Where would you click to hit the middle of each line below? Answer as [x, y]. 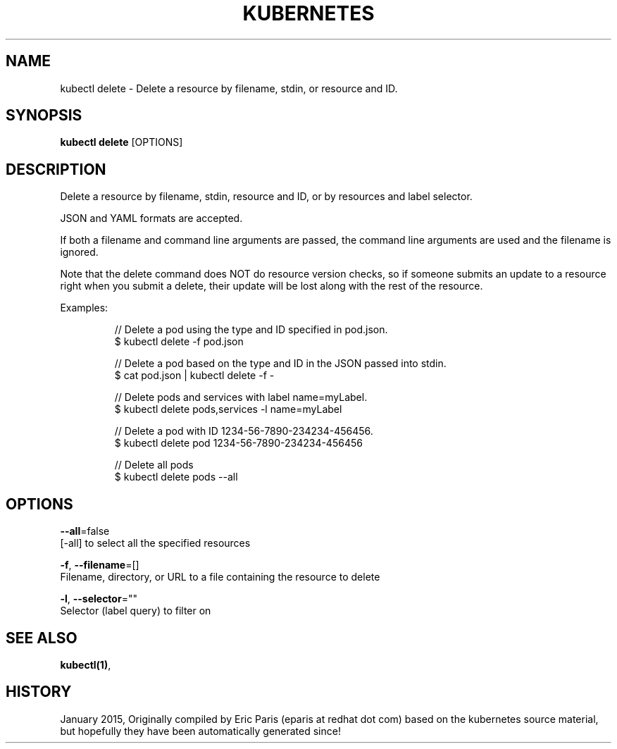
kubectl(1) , [86, 664]
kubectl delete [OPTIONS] [121, 142]
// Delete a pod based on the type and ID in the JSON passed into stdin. [280, 364]
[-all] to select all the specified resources [155, 543]
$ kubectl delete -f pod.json [179, 342]
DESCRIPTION [56, 169]
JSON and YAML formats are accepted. [151, 218]
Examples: [84, 308]
